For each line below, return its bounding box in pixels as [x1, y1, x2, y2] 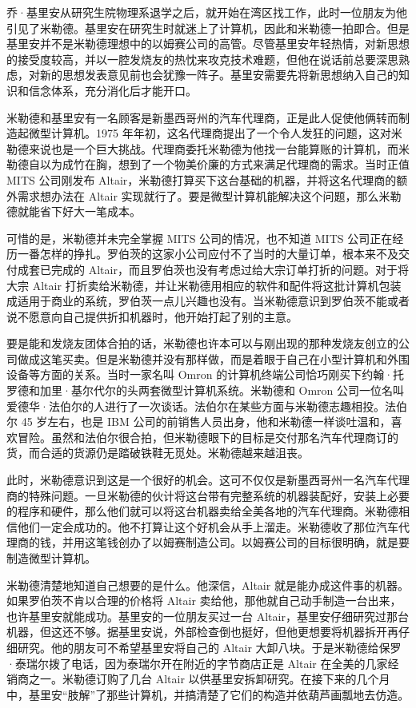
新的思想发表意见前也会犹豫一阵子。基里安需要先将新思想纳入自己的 [39, 66, 398, 83]
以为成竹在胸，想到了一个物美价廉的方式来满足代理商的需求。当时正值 [39, 156, 410, 173]
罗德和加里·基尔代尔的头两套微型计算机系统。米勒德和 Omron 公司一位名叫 [6, 382, 405, 399]
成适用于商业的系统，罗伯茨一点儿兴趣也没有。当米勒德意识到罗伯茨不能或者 [6, 292, 410, 309]
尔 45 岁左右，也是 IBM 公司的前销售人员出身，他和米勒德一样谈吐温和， [6, 413, 391, 430]
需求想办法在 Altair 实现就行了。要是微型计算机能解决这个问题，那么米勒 [17, 187, 402, 204]
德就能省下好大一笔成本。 [6, 203, 141, 220]
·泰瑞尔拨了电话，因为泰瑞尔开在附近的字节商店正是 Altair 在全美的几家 [6, 654, 388, 671]
